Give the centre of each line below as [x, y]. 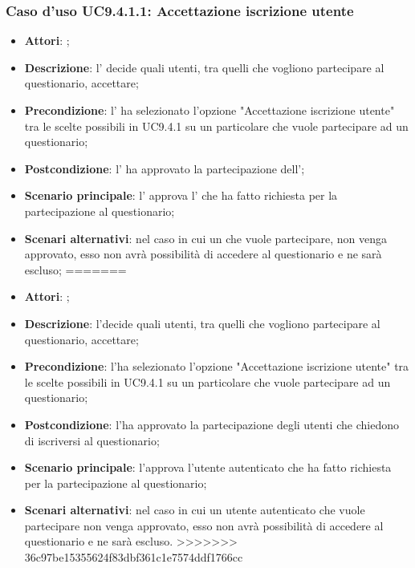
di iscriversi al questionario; [92, 440]
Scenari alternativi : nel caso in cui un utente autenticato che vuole [195, 510]
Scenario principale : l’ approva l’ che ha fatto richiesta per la [181, 195]
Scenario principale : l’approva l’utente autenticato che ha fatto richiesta [208, 467]
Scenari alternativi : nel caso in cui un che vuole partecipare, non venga [205, 238]
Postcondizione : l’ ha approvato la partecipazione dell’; [165, 168]
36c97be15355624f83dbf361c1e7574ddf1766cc [134, 557]
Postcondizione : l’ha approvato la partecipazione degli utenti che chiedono [212, 424]
